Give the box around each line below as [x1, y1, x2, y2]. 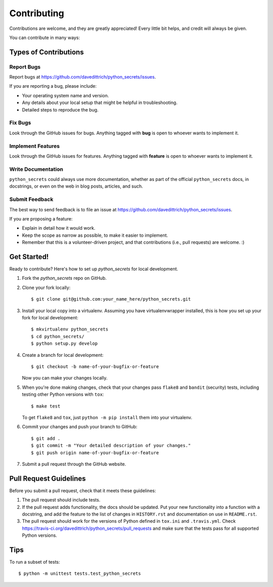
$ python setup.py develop [31, 341, 98, 347]
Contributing [9, 8, 64, 19]
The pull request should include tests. [22, 497, 101, 503]
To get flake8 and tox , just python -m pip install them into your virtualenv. [22, 414, 193, 420]
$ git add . [31, 435, 61, 441]
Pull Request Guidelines [9, 474, 86, 483]
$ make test [31, 403, 61, 409]
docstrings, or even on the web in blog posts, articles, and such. [9, 183, 144, 190]
